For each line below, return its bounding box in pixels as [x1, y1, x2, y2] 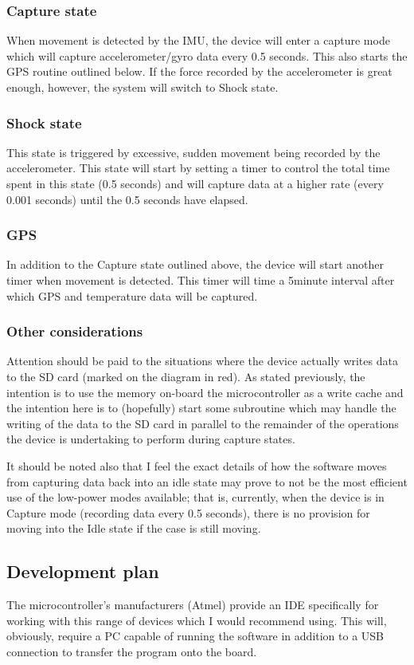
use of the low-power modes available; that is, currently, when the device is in [6, 489, 385, 506]
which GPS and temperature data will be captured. [6, 287, 258, 304]
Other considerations [6, 321, 143, 341]
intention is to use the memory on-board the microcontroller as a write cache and [6, 384, 404, 400]
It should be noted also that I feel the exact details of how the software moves [6, 457, 387, 474]
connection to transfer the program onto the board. [6, 643, 257, 659]
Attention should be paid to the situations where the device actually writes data [6, 352, 398, 369]
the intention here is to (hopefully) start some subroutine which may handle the [6, 399, 396, 416]
